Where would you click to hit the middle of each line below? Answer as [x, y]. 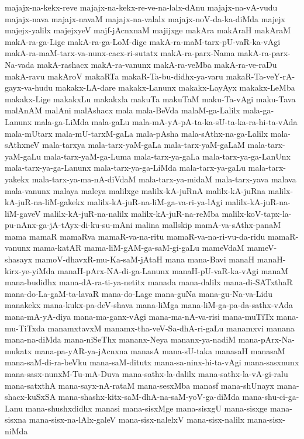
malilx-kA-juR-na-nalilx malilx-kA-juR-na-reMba [131, 213]
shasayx [19, 259]
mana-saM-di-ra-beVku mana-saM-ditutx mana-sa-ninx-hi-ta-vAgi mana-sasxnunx [152, 362]
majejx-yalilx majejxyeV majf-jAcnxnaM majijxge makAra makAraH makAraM [148, 30]
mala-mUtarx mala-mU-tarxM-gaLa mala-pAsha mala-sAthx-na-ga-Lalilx [137, 133]
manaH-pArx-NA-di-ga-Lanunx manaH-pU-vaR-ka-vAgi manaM [173, 270]
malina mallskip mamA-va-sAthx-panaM [208, 225]
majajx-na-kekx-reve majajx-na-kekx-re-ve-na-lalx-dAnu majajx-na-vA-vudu [141, 7]
